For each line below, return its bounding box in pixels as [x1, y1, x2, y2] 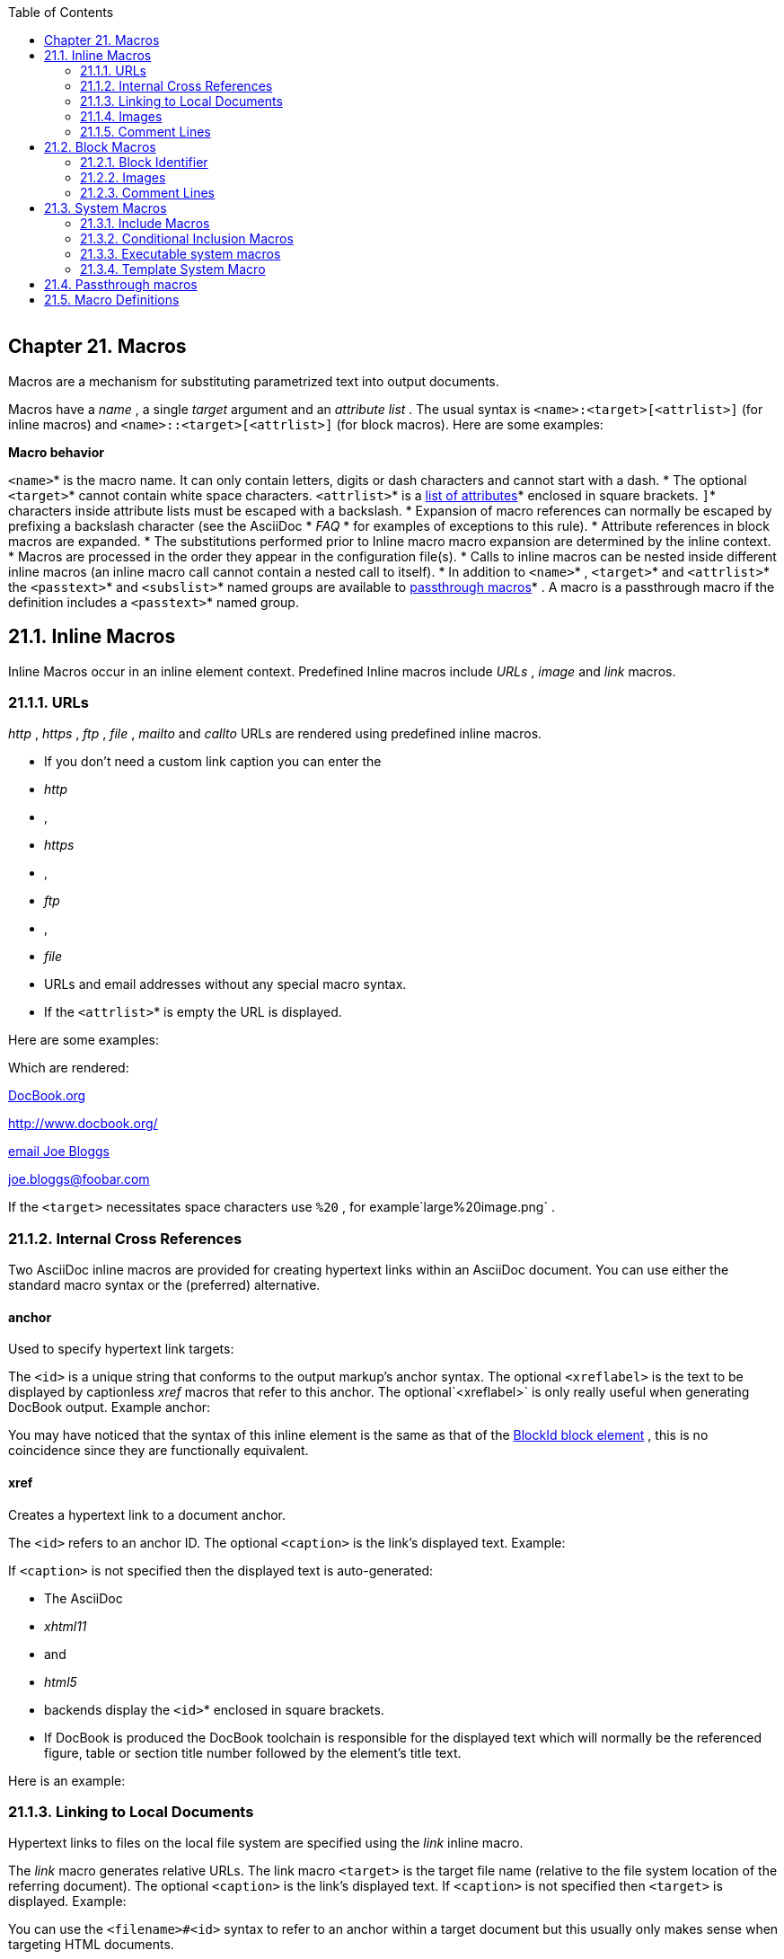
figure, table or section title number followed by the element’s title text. [44, 1744, 462, 1760]
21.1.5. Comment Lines [80, 124, 211, 139]
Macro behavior [8, 444, 104, 460]
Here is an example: [8, 1772, 126, 1788]
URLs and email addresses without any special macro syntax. [44, 976, 407, 993]
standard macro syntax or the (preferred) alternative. [8, 1277, 321, 1293]
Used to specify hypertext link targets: [8, 1341, 234, 1357]
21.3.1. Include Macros [80, 216, 210, 231]
